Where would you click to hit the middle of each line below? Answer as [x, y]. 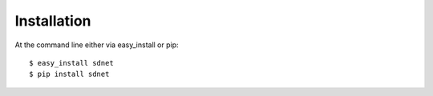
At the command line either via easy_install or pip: [97, 45]
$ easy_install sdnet [71, 63]
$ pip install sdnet [69, 74]
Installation [53, 21]
